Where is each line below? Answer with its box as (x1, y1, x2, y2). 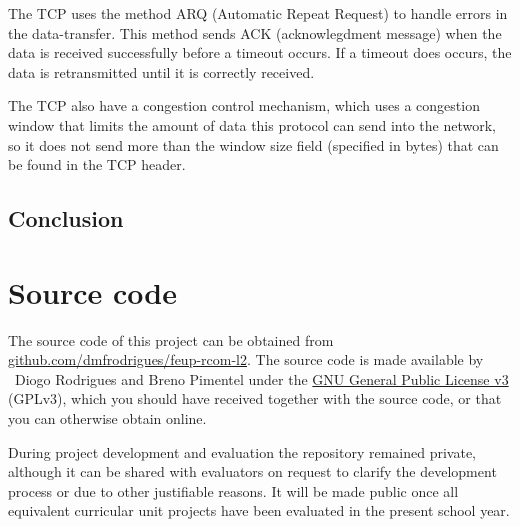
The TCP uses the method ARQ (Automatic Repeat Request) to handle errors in (8, 3, 508, 23)
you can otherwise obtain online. (8, 408, 207, 429)
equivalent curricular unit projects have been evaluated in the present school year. (8, 500, 510, 521)
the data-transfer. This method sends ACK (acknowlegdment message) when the (8, 22, 502, 43)
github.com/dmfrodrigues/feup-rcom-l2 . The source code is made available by (8, 349, 484, 370)
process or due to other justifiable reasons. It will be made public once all (8, 480, 459, 501)
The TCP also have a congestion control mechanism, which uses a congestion (8, 95, 480, 116)
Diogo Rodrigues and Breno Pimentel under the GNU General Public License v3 (14, 368, 509, 389)
